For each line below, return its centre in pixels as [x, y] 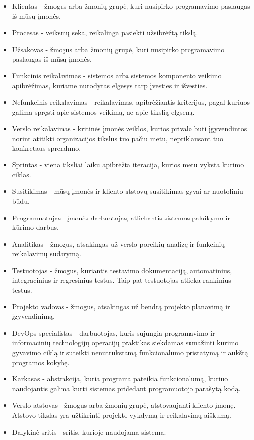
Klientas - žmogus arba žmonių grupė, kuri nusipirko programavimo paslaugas [131, 6]
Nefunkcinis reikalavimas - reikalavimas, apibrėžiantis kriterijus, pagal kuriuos [131, 102]
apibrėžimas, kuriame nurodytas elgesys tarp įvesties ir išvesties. [110, 85]
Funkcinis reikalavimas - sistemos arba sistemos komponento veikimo [117, 75]
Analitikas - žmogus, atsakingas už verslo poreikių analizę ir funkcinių [119, 244]
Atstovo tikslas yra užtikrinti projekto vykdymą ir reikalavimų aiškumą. [122, 415]
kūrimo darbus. [35, 227]
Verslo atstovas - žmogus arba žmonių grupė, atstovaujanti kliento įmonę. [124, 405]
